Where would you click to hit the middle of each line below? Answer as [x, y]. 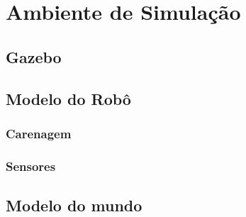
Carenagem [39, 133]
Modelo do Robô [68, 98]
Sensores [31, 166]
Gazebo [34, 56]
